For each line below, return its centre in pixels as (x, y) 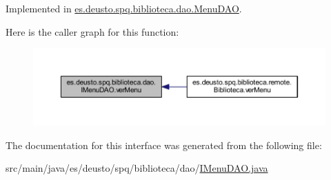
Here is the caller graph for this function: (92, 31)
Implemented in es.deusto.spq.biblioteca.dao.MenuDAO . (124, 8)
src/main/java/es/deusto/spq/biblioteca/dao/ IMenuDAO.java (137, 168)
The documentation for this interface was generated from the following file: (164, 145)
